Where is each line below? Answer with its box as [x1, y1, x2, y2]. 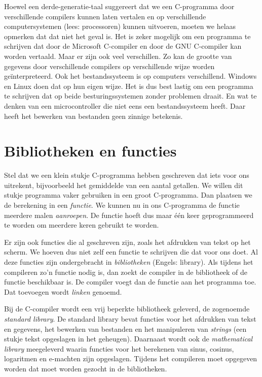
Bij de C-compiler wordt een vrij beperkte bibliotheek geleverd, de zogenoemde [4, 303, 250, 314]
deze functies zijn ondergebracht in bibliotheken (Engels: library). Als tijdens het [4, 257, 253, 267]
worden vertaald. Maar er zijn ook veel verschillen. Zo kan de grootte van [4, 50, 232, 61]
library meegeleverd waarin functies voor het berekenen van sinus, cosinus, [4, 343, 234, 354]
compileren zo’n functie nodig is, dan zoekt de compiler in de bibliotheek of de [4, 266, 248, 277]
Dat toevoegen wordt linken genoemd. [4, 286, 122, 297]
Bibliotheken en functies [4, 140, 177, 161]
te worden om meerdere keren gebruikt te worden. [4, 219, 159, 230]
